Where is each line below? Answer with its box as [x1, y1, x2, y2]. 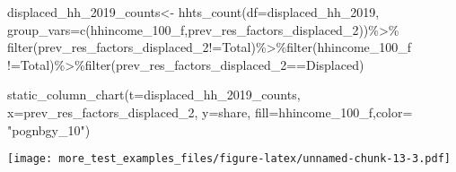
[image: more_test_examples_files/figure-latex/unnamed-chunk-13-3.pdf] [7, 152, 451, 166]
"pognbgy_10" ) [7, 120, 91, 139]
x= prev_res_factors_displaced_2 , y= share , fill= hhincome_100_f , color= [7, 102, 413, 121]
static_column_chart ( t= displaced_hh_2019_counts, [7, 85, 301, 104]
